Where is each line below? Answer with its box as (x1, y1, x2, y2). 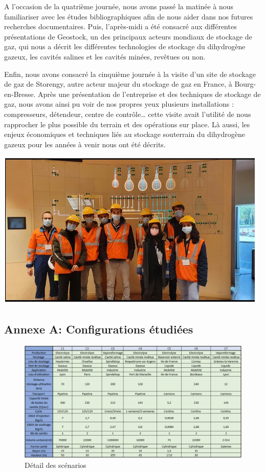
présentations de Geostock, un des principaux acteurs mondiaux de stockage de (4, 31, 252, 42)
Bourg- (234, 78, 256, 89)
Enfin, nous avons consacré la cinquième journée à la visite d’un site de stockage (4, 68, 256, 79)
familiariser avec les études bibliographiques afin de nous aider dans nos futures (4, 11, 253, 22)
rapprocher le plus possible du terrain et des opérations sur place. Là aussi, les (4, 119, 250, 129)
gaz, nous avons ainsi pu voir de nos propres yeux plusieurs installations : (4, 99, 234, 109)
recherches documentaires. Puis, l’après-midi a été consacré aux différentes (4, 21, 237, 32)
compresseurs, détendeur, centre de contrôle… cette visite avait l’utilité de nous (4, 108, 251, 119)
